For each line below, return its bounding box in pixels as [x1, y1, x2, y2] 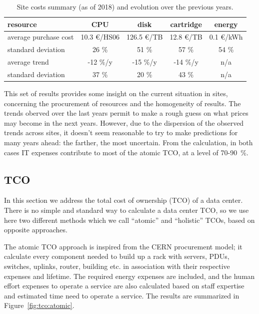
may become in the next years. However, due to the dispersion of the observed [4, 117, 244, 128]
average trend [7, 57, 49, 67]
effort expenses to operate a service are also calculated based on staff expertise [4, 280, 244, 291]
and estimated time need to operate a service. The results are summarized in [4, 290, 239, 300]
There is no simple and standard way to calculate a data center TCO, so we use [4, 205, 249, 215]
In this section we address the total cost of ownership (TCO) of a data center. [4, 195, 243, 205]
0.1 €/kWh [209, 32, 243, 42]
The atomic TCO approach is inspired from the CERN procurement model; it [4, 241, 242, 251]
